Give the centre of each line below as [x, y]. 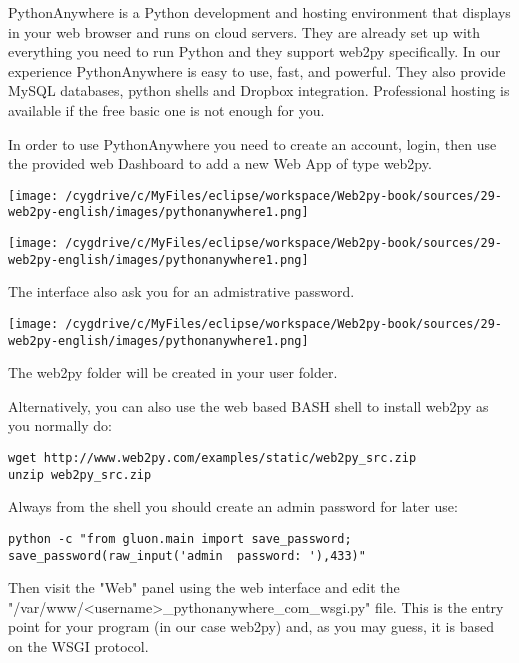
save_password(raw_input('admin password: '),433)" [187, 555]
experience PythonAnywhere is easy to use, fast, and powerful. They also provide [257, 70]
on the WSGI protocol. [78, 646]
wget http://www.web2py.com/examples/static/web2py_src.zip [212, 458]
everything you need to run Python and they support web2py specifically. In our [254, 51]
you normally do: [60, 425]
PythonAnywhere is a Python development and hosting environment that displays [259, 12]
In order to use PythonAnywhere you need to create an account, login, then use [252, 143]
